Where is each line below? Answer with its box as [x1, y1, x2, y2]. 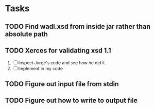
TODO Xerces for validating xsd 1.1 [5, 46, 111, 54]
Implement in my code [18, 66, 63, 72]
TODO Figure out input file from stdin [5, 80, 119, 88]
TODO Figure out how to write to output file [5, 96, 138, 105]
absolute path [5, 30, 48, 38]
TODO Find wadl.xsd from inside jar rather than [5, 22, 151, 31]
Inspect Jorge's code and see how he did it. [18, 60, 106, 66]
